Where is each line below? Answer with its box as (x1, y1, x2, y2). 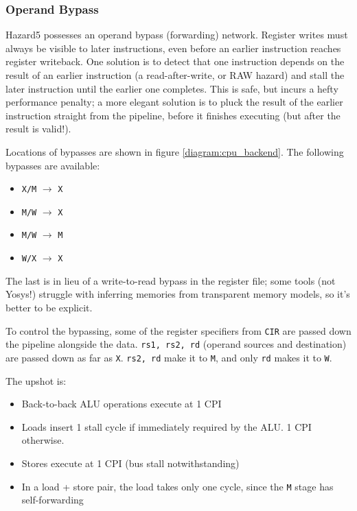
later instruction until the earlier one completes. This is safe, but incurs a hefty (5, 81, 338, 95)
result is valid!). (5, 121, 71, 136)
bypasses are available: (5, 158, 100, 172)
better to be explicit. (5, 300, 93, 314)
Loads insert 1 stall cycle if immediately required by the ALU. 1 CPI (21, 419, 312, 433)
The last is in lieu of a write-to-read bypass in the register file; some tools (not (5, 273, 336, 287)
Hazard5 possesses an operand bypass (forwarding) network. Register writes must (5, 27, 348, 42)
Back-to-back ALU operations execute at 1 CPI (21, 396, 222, 411)
